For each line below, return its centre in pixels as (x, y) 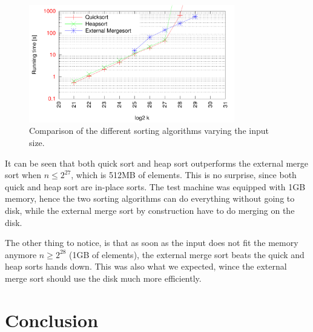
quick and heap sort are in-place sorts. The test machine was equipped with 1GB (155, 186)
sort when (23, 175)
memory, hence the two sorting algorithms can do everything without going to (150, 198)
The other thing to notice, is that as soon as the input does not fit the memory (152, 243)
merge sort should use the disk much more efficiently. (103, 278)
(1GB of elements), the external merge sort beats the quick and (187, 254)
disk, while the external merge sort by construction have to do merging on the (150, 210)
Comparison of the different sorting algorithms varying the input (149, 131)
